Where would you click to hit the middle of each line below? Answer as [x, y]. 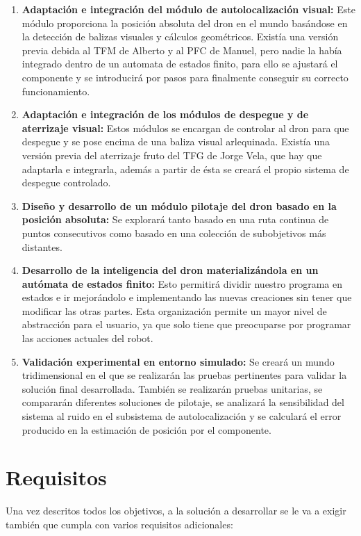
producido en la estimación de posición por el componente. [146, 429]
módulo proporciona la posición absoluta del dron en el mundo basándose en [185, 23]
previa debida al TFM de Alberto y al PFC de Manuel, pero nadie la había [182, 50]
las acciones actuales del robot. [87, 338]
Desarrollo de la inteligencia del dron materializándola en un [170, 270]
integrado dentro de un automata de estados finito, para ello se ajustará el [180, 64]
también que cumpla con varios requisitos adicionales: [119, 524]
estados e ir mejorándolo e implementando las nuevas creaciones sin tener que [187, 297]
